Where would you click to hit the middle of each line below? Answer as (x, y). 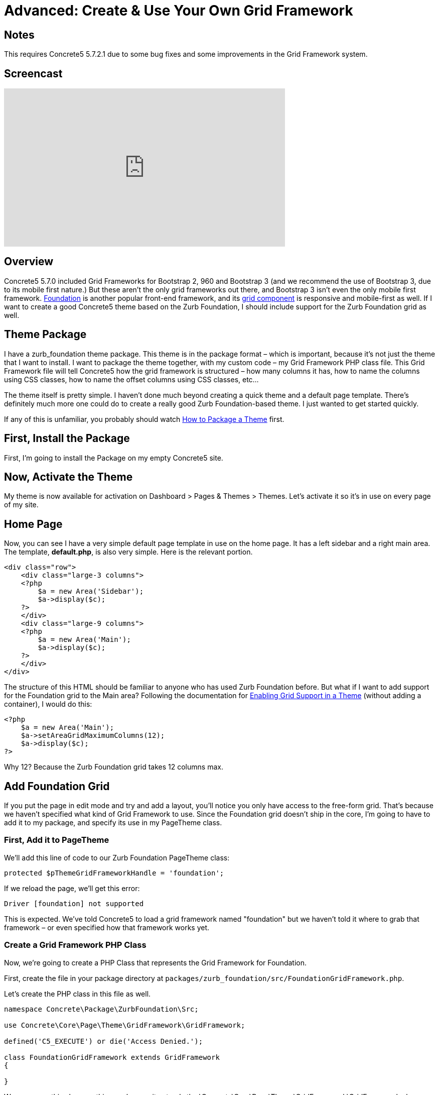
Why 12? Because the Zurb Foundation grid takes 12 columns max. (114, 767)
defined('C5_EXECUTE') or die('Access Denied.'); (104, 1041)
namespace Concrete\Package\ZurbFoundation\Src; (101, 1009)
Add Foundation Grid (57, 786)
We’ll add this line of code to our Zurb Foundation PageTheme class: (117, 857)
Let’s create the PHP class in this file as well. (78, 994)
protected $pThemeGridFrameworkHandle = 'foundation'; (114, 873)
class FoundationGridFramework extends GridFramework (112, 1057)
